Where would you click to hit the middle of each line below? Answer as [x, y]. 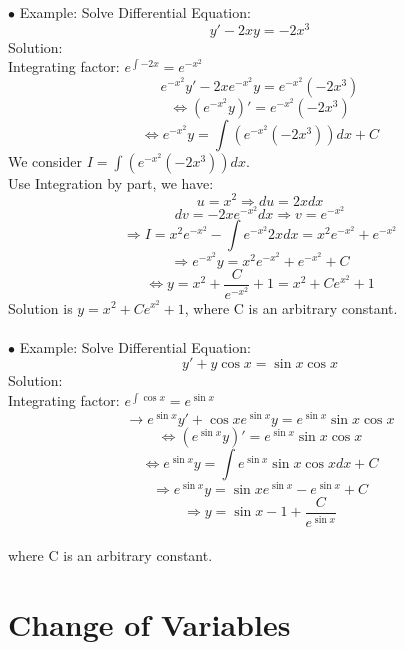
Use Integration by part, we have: [111, 182]
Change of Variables [149, 623]
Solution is [40, 307]
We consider [45, 160]
